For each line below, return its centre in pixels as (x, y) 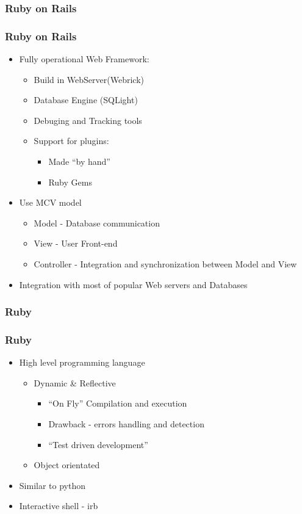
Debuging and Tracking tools (88, 120)
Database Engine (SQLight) (86, 100)
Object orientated (67, 465)
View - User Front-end (76, 243)
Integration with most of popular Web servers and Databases (133, 284)
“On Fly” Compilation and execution (118, 403)
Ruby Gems (70, 182)
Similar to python (52, 485)
